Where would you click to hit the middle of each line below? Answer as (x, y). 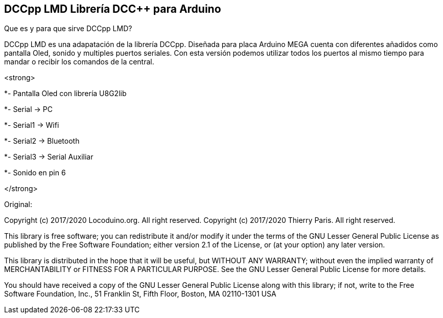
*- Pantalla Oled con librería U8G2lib (65, 94)
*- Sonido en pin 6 (35, 173)
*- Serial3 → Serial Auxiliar (49, 157)
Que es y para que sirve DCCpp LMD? (68, 29)
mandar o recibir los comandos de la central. (79, 62)
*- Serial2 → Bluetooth (42, 141)
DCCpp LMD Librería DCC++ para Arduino (113, 9)
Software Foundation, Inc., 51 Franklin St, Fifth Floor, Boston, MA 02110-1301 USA (140, 294)
